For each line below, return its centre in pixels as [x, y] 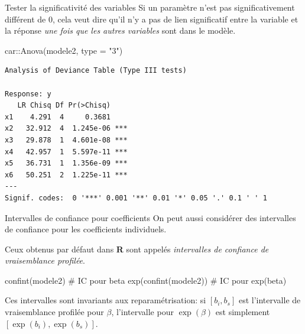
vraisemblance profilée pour [54, 312]
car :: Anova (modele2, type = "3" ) [64, 50]
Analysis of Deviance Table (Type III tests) [96, 71]
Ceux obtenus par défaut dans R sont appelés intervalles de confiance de [137, 249]
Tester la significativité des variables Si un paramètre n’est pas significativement [150, 7]
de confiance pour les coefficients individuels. [86, 229]
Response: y [28, 94]
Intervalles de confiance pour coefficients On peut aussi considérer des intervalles [150, 217]
